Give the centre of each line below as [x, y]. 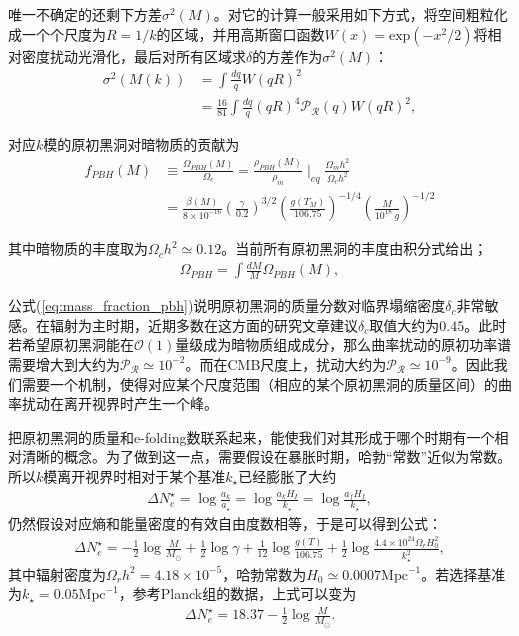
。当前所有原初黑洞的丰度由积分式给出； [354, 248]
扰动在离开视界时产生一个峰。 [119, 403]
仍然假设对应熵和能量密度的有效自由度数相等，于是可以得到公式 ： [225, 522]
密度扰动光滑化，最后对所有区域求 [133, 55]
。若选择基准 [463, 573]
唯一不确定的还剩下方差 [85, 14]
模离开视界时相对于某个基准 [134, 475]
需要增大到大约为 [64, 363]
